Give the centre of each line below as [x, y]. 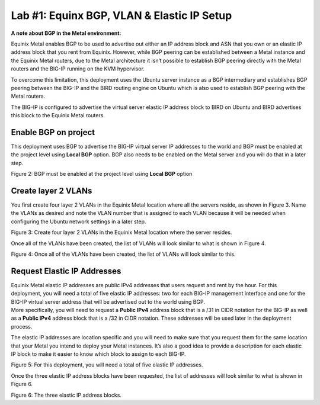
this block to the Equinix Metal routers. [58, 115]
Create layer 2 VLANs [52, 190]
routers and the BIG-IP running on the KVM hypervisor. [78, 69]
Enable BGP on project [53, 132]
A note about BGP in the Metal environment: [66, 33]
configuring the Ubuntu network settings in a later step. [79, 221]
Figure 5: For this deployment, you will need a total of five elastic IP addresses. [107, 365]
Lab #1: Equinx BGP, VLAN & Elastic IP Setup [121, 15]
